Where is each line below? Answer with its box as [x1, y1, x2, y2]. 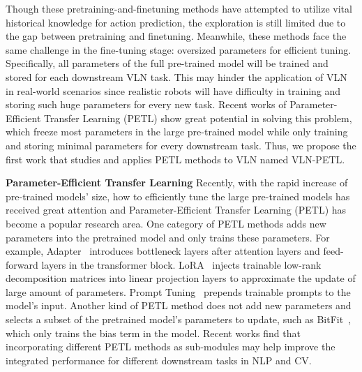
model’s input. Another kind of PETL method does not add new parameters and [6, 298, 352, 313]
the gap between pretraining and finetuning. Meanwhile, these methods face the [6, 29, 347, 43]
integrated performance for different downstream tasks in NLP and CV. [6, 352, 312, 367]
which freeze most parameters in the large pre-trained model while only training [6, 124, 348, 139]
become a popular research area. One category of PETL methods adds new [6, 216, 326, 230]
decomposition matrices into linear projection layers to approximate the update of [6, 271, 356, 285]
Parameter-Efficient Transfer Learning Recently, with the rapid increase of [6, 175, 348, 190]
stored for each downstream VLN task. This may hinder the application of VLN [6, 69, 347, 84]
